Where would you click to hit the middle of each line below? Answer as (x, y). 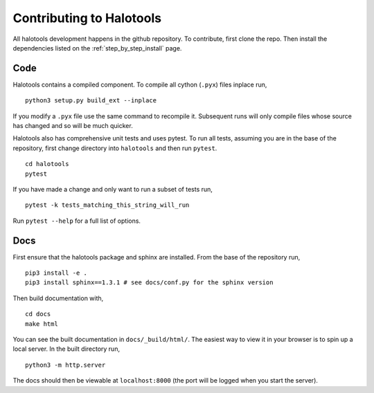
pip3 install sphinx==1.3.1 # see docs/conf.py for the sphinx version (149, 283)
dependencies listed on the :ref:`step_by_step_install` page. (97, 48)
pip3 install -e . (56, 273)
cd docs (38, 314)
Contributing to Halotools (87, 18)
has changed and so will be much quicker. (73, 126)
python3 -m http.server (65, 365)
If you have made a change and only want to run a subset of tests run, (113, 189)
